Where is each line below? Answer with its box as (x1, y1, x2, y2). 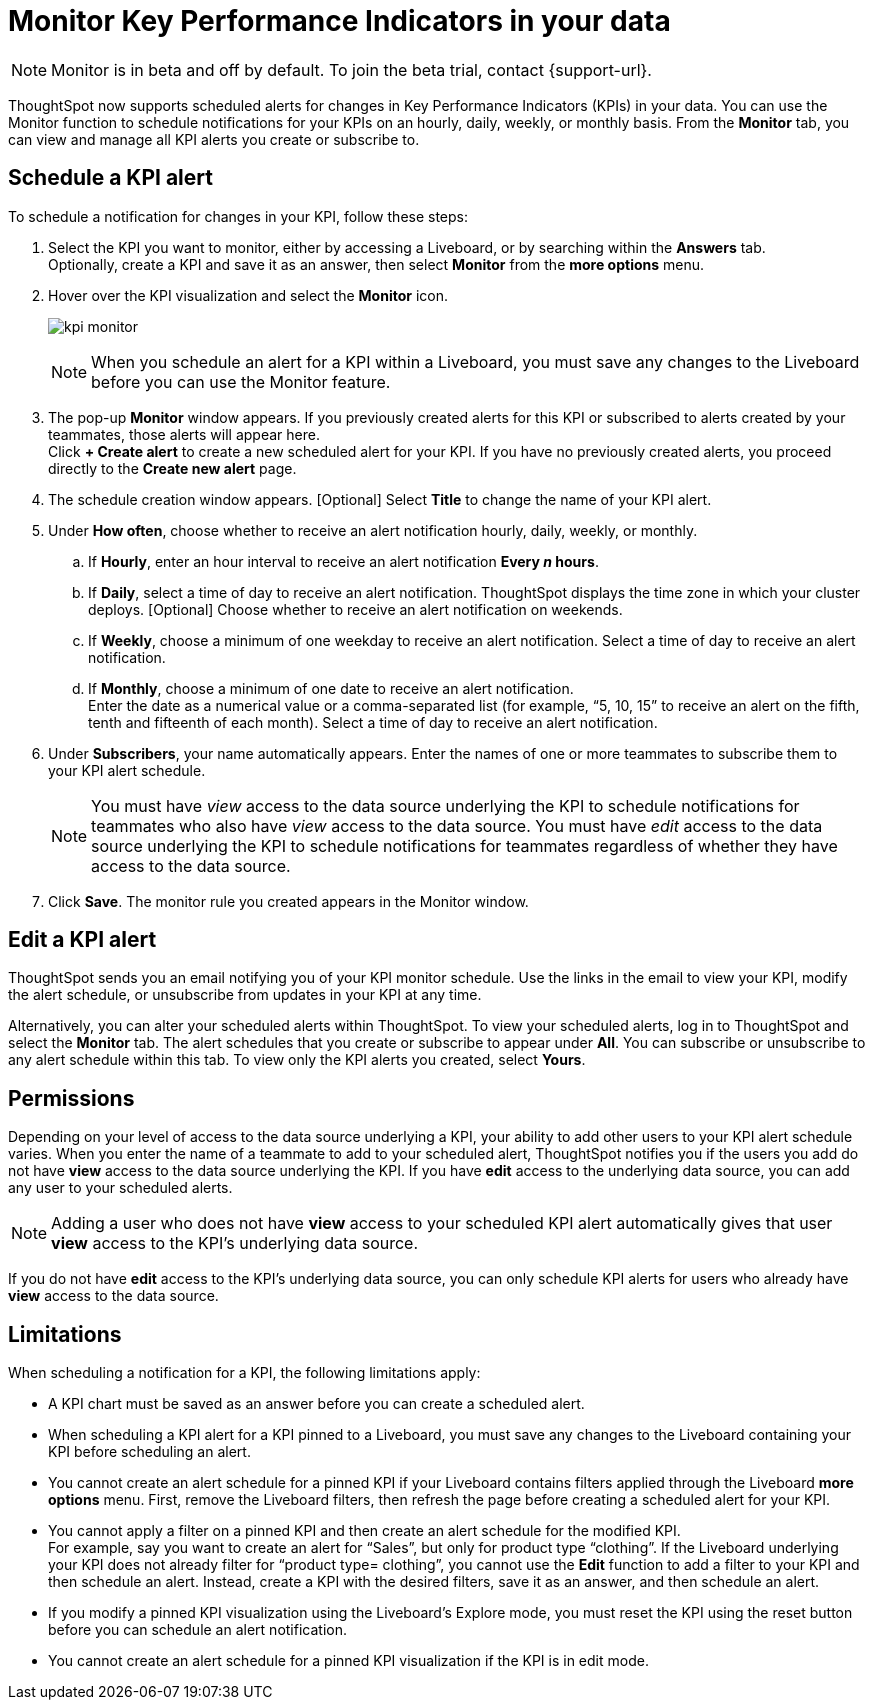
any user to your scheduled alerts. (8, 1179, 233, 1197)
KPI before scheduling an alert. (48, 1443, 251, 1461)
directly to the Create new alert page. (48, 459, 297, 477)
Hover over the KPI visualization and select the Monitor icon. (48, 286, 448, 304)
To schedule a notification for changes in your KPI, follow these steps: (8, 207, 469, 225)
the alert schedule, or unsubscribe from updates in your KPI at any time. (8, 986, 482, 1004)
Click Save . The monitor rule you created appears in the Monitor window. (48, 892, 529, 910)
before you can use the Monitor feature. (91, 371, 391, 392)
